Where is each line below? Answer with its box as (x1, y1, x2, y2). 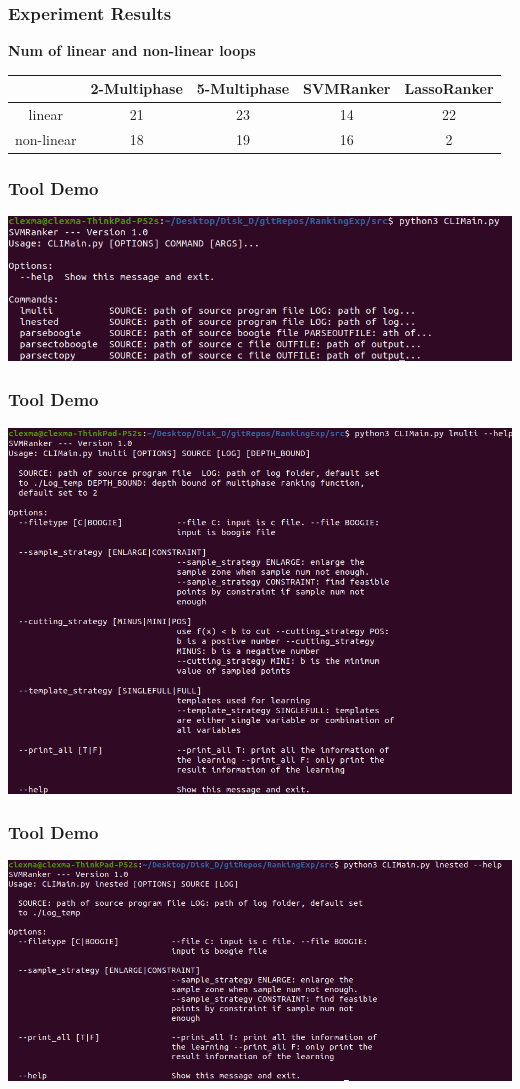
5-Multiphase (196, 78, 290, 99)
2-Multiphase (90, 78, 183, 99)
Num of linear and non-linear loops (8, 40, 256, 61)
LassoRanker (404, 78, 494, 99)
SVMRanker (303, 78, 391, 99)
